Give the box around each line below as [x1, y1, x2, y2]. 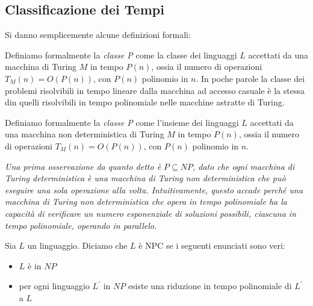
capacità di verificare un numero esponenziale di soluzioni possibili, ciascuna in [5, 207, 297, 219]
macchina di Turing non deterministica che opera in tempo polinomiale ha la [5, 195, 287, 208]
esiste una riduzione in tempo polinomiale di [128, 279, 292, 292]
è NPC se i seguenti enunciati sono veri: [138, 239, 285, 252]
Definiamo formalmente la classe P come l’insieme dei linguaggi [5, 116, 239, 128]
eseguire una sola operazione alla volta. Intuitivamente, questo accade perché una [5, 183, 303, 196]
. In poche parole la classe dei [196, 72, 305, 84]
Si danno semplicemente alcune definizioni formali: [5, 28, 191, 41]
